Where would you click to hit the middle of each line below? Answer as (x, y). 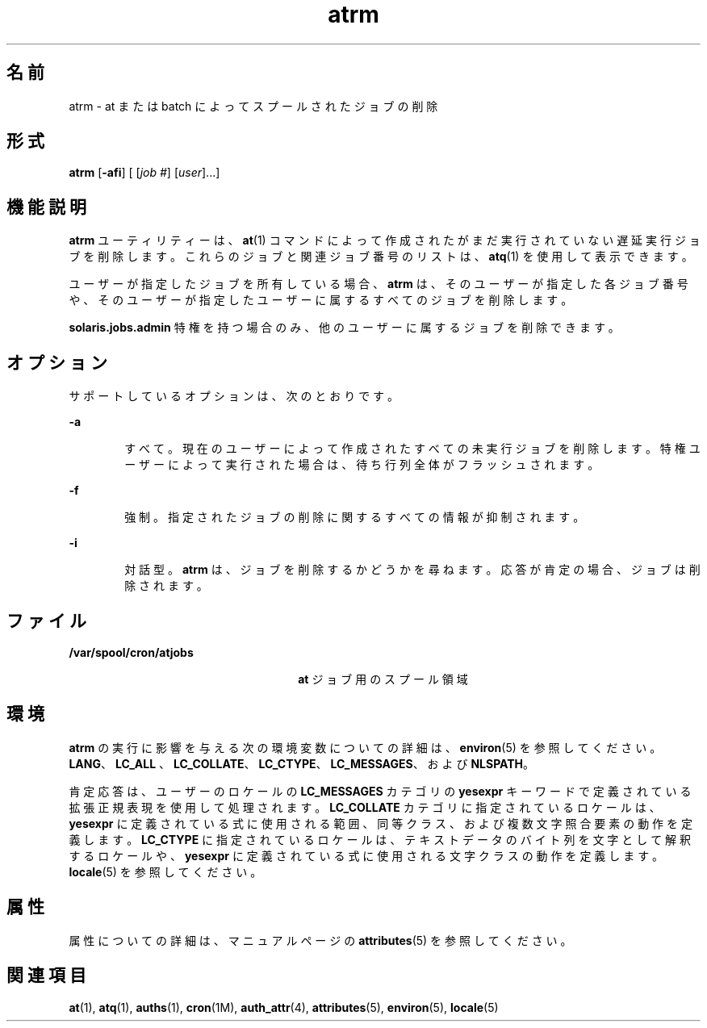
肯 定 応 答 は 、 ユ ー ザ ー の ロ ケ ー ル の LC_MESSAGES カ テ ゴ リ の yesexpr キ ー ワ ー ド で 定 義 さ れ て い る (380, 791)
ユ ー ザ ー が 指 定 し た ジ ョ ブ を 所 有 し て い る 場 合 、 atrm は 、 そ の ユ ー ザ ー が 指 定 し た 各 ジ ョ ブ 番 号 (379, 284)
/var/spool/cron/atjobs (131, 652)
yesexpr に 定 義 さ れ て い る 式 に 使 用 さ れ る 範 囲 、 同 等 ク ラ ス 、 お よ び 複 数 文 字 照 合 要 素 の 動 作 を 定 (381, 823)
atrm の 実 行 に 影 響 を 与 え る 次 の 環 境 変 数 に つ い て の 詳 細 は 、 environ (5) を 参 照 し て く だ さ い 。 (365, 747)
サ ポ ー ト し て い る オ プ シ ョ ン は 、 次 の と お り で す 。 (234, 396)
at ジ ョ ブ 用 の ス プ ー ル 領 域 (383, 679)
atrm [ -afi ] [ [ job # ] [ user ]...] (144, 173)
